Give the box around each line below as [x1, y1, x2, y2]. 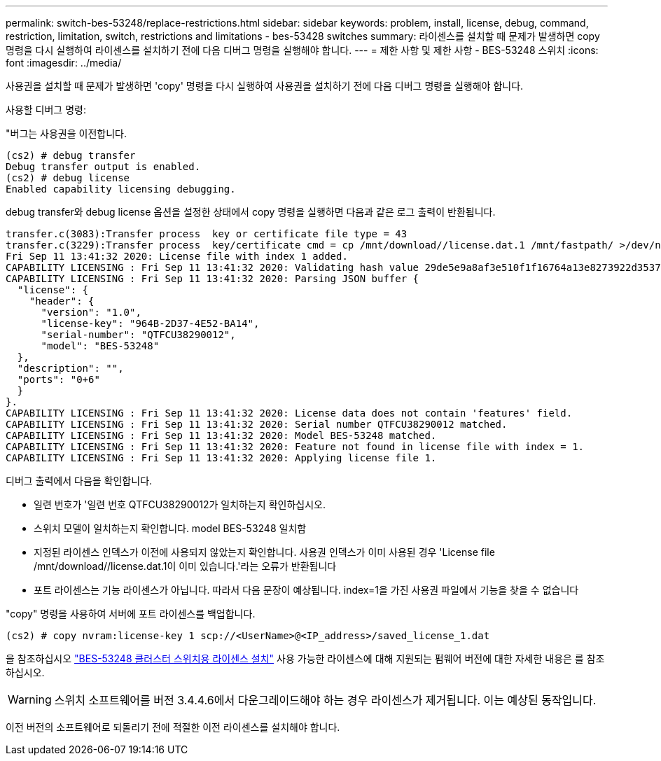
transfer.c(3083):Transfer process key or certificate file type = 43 [6, 228, 408, 239]
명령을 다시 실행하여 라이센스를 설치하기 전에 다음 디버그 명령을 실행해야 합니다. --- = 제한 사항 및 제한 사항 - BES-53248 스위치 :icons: [6, 44, 599, 56]
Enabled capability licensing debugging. [6, 183, 236, 195]
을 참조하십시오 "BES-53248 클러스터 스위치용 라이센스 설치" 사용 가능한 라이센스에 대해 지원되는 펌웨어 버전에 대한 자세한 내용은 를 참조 [6, 652, 605, 664]
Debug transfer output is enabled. [6, 161, 201, 172]
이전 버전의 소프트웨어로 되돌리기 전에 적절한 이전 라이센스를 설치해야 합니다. [6, 721, 340, 733]
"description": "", [17, 363, 124, 374]
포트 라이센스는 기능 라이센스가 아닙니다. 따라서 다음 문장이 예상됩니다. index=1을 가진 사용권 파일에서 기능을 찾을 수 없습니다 [34, 584, 579, 596]
